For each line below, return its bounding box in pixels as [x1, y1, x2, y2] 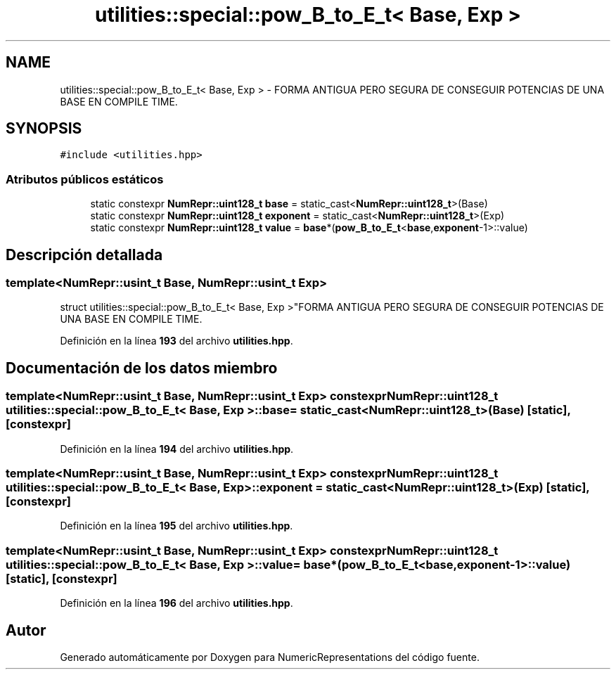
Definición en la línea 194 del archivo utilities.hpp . [60, 442, 294, 455]
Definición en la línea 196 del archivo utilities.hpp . [60, 597, 293, 610]
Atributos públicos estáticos [6, 172, 164, 186]
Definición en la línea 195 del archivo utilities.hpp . [60, 520, 293, 532]
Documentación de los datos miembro [6, 359, 278, 377]
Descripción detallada [6, 245, 163, 264]
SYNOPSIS [6, 120, 82, 138]
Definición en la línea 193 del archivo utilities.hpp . [60, 335, 293, 347]
